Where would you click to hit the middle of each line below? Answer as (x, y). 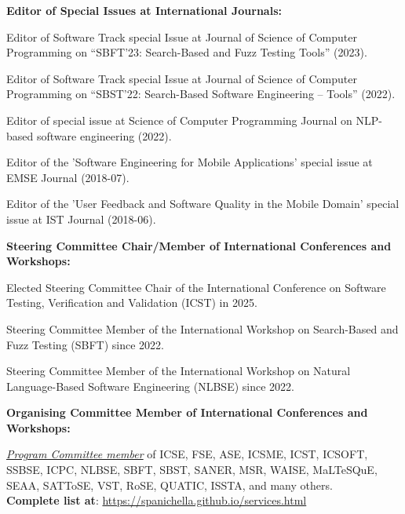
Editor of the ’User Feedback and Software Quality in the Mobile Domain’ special (203, 204)
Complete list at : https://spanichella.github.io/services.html (157, 500)
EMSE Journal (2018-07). (68, 177)
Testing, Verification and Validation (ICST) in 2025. (132, 303)
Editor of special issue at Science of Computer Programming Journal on (179, 120)
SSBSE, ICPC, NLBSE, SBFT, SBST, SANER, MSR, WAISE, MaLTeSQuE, (192, 470)
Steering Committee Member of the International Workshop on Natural (179, 371)
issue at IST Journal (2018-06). (81, 219)
